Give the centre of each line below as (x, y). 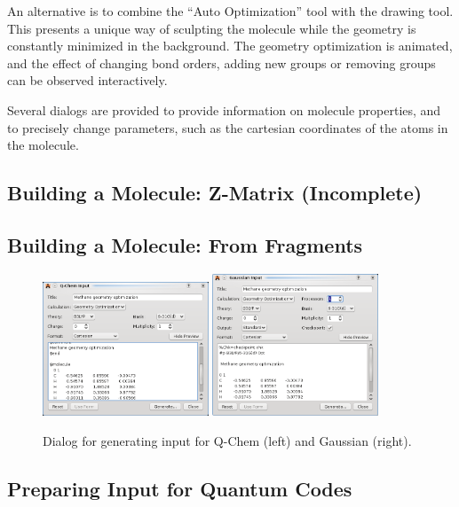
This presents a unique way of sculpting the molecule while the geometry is (212, 28)
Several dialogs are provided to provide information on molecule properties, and (224, 109)
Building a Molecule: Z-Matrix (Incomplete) (215, 193)
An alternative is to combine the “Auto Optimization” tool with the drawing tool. (230, 11)
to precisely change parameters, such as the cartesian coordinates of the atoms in (228, 127)
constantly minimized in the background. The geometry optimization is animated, (230, 46)
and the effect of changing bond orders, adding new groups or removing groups (222, 62)
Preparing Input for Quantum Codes (180, 488)
